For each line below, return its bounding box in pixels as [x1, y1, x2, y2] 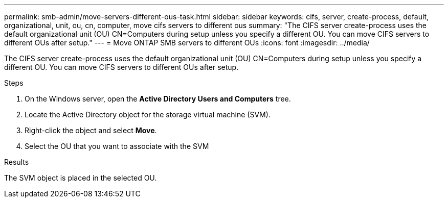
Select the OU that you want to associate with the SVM [25, 142, 209, 150]
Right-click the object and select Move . [25, 126, 157, 135]
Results [4, 158, 29, 166]
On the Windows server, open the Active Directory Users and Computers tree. [25, 94, 291, 103]
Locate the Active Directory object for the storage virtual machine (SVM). [25, 110, 271, 119]
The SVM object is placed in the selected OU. [4, 173, 157, 182]
